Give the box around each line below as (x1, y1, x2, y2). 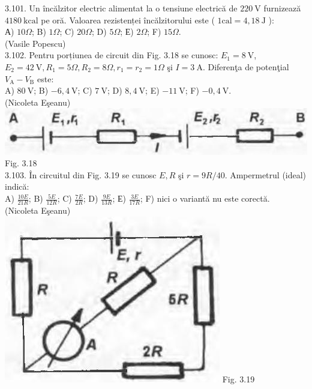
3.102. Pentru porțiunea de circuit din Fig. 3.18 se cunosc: (5, 49, 218, 61)
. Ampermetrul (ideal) (224, 168, 307, 181)
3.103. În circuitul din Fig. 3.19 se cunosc (5, 168, 157, 181)
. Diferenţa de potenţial (202, 60, 289, 73)
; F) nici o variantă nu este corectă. (140, 192, 270, 205)
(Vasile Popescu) (5, 37, 66, 49)
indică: (5, 180, 29, 193)
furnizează (263, 2, 301, 14)
